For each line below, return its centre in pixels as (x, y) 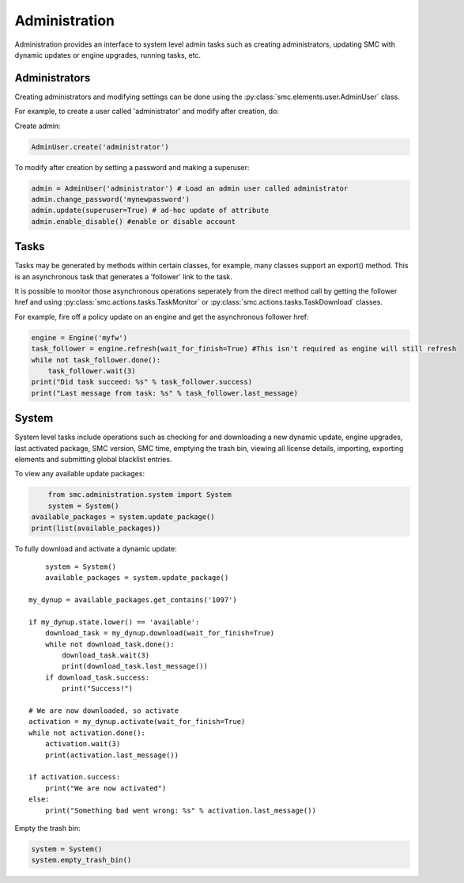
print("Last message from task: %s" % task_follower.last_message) (165, 393)
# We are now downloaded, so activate (104, 711)
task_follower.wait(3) (92, 371)
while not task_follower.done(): (96, 360)
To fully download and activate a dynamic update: (96, 548)
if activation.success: (75, 777)
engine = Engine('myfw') (79, 337)
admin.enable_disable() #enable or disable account (134, 221)
